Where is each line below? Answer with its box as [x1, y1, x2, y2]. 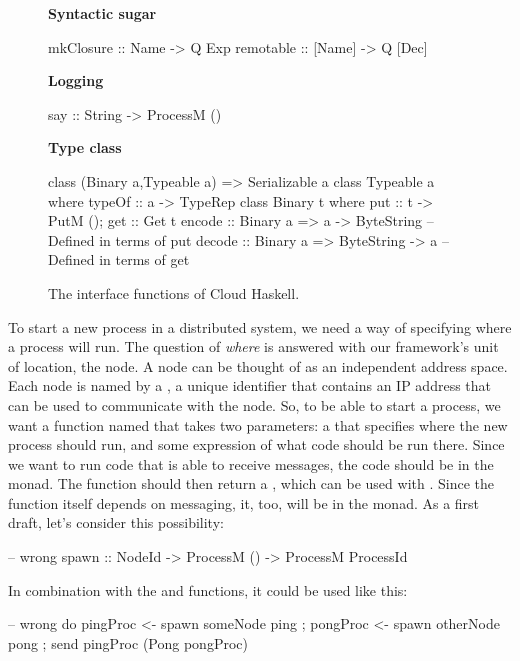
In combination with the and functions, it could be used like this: [8, 579, 408, 600]
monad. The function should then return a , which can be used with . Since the [8, 473, 494, 494]
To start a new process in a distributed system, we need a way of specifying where [8, 316, 512, 337]
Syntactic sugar [48, 3, 157, 23]
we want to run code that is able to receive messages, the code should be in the [8, 453, 494, 474]
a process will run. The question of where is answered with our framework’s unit [8, 336, 499, 357]
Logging [48, 70, 104, 91]
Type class [48, 137, 122, 158]
